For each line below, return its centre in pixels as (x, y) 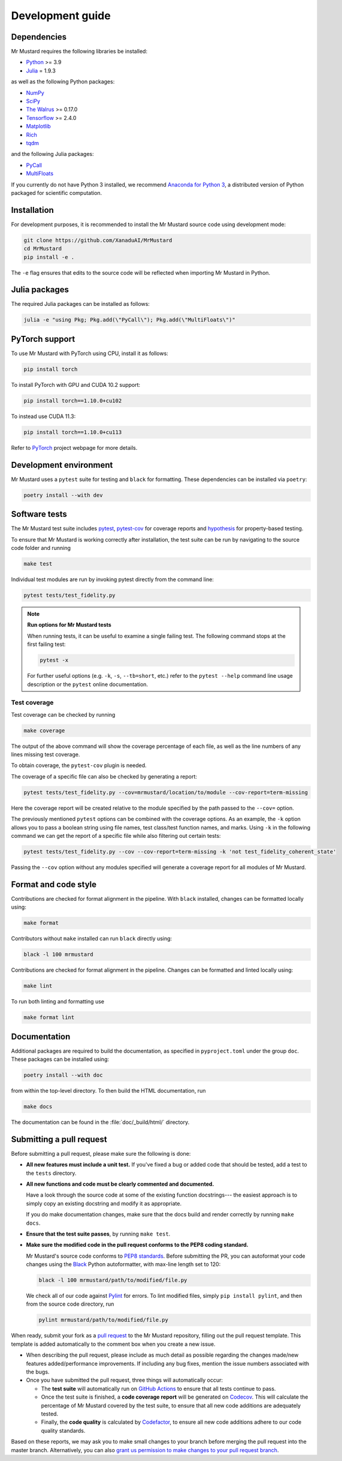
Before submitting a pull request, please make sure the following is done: (101, 1153)
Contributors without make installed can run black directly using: (92, 939)
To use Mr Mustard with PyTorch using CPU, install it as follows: (90, 353)
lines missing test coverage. (46, 754)
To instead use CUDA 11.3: (43, 416)
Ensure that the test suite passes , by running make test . (98, 1234)
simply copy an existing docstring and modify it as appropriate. (104, 1203)
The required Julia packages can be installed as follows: (80, 304)
